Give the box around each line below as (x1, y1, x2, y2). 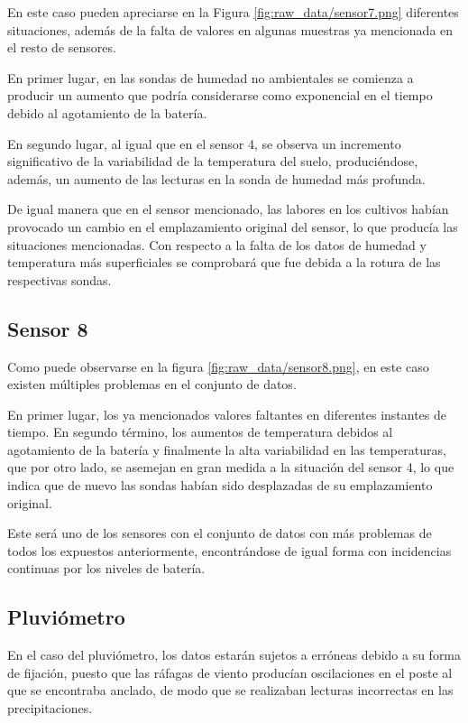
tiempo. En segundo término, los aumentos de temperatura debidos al (7, 422, 393, 441)
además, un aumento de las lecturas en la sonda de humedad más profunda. (7, 169, 426, 188)
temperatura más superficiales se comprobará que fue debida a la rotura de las (7, 253, 441, 272)
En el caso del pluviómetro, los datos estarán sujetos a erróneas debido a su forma (7, 645, 462, 664)
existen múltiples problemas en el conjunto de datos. (7, 375, 297, 394)
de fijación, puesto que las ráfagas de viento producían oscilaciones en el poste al (7, 663, 453, 681)
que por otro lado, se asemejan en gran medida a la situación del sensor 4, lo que (7, 458, 454, 477)
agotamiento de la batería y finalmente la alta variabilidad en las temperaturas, (7, 440, 446, 459)
